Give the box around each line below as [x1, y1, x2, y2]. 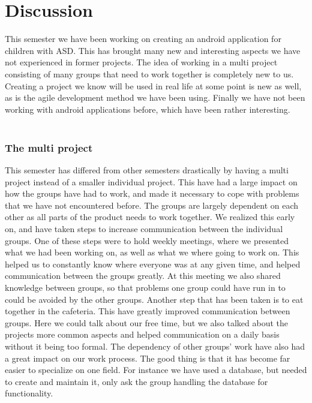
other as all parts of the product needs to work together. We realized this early [5, 210, 295, 223]
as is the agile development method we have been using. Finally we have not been [5, 91, 305, 104]
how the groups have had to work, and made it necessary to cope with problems [5, 187, 299, 200]
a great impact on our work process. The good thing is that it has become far [5, 351, 290, 364]
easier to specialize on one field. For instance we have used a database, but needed [5, 363, 307, 376]
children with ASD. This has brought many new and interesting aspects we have [5, 44, 301, 56]
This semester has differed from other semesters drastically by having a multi [5, 164, 289, 176]
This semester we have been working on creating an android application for [5, 32, 281, 45]
